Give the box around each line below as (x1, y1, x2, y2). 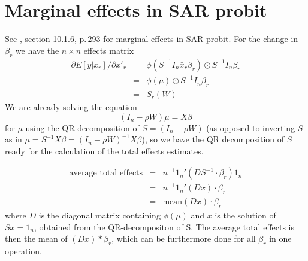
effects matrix (83, 44, 134, 56)
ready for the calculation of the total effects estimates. (5, 144, 204, 157)
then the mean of (5, 232, 68, 245)
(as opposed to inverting (206, 121, 295, 133)
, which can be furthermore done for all (111, 232, 256, 245)
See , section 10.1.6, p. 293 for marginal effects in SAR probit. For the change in (5, 32, 298, 45)
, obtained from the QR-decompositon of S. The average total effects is (34, 220, 295, 233)
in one (269, 232, 292, 245)
